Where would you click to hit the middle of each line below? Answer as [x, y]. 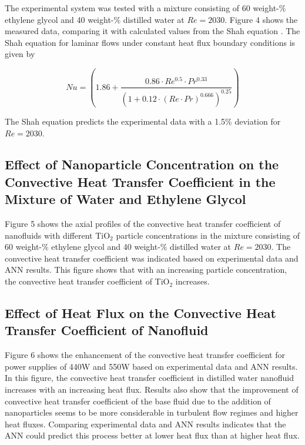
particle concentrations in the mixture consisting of [208, 235]
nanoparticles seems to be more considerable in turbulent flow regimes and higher [152, 412]
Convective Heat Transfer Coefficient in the [140, 181]
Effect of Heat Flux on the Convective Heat [140, 313]
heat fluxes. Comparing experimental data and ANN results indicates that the [145, 424]
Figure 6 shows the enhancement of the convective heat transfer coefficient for [145, 355]
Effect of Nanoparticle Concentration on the [142, 164]
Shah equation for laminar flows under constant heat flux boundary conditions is [150, 42]
